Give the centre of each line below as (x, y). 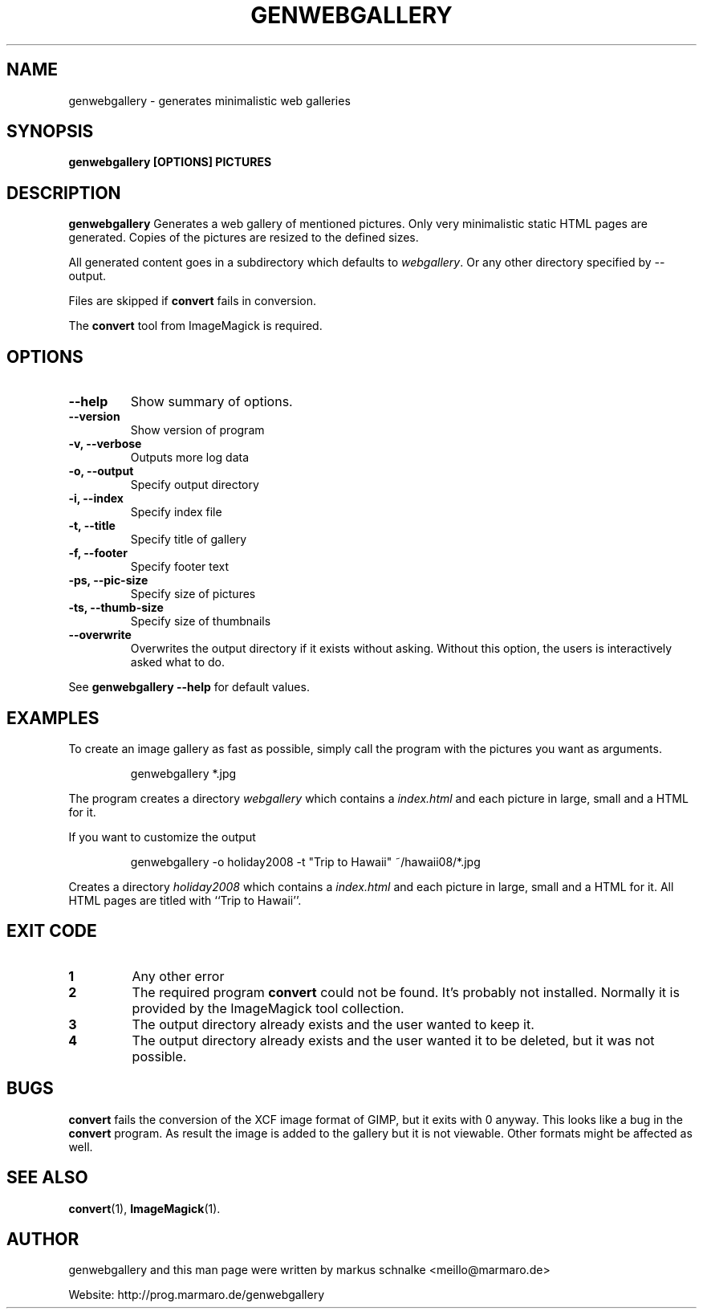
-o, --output (101, 471)
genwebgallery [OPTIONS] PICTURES (170, 162)
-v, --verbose (105, 444)
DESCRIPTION (64, 193)
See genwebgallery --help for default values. (189, 687)
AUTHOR (43, 1239)
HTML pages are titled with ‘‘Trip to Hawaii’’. (185, 900)
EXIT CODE (52, 931)
